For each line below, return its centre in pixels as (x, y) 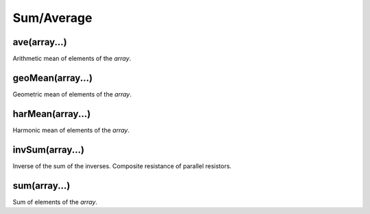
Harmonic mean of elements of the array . (71, 130)
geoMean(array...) (52, 78)
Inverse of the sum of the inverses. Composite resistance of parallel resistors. (122, 166)
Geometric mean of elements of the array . (72, 94)
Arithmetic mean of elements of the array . (72, 59)
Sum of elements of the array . (55, 202)
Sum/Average (52, 18)
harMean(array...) (52, 114)
